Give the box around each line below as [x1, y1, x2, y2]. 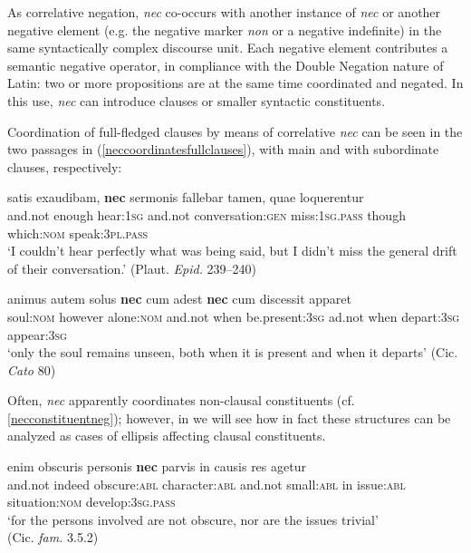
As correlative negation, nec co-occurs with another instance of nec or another [7, 3, 441, 21]
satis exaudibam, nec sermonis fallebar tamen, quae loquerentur [7, 188, 364, 207]
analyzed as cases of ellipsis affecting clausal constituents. [7, 426, 326, 445]
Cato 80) [7, 360, 56, 379]
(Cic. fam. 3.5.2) [7, 528, 99, 547]
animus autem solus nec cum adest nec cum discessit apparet [7, 289, 352, 308]
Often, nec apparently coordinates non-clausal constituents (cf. [7, 391, 355, 410]
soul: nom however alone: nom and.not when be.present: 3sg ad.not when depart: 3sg [7, 306, 460, 325]
